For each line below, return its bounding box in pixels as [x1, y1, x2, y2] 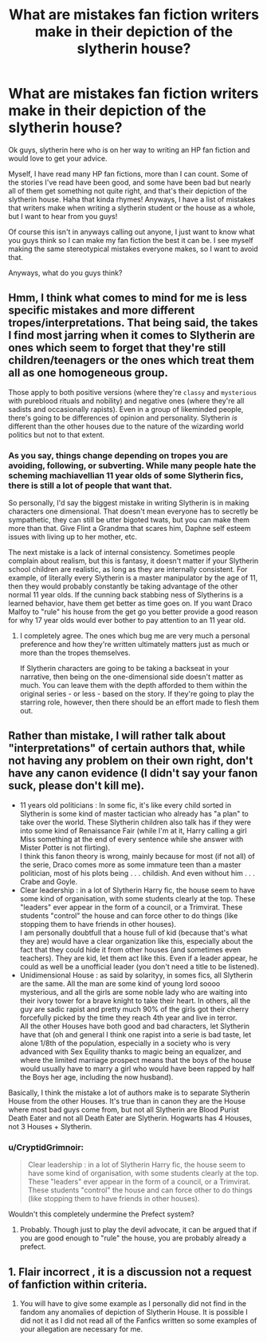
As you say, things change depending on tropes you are [8, 449, 229, 461]
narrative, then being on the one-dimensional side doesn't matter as [19, 672, 244, 681]
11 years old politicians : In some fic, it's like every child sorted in [19, 800, 232, 809]
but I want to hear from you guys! [8, 211, 118, 221]
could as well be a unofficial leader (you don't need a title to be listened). [19, 961, 259, 971]
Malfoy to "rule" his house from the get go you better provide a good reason [8, 607, 258, 617]
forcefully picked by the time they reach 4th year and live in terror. [19, 1012, 238, 1022]
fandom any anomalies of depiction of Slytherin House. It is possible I [19, 1307, 249, 1316]
